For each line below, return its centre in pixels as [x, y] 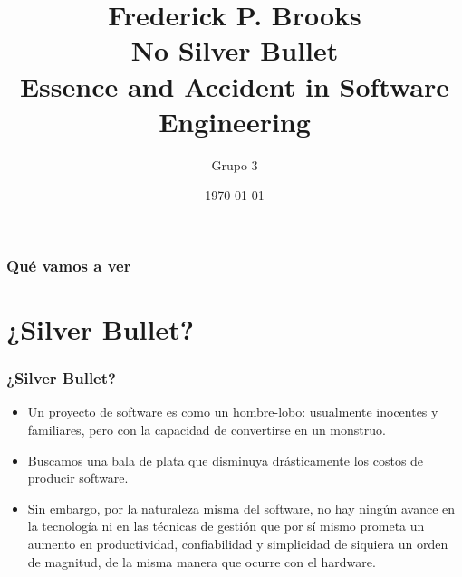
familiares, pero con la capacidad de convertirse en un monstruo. [207, 429]
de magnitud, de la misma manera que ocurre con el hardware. [202, 561]
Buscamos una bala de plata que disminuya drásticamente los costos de [226, 460]
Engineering [235, 121]
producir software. [78, 478]
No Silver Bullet [235, 50]
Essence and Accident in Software [235, 86]
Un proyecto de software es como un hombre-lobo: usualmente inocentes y [233, 412]
